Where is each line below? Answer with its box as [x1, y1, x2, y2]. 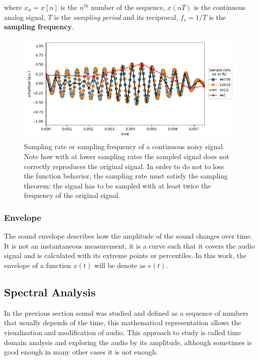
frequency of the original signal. [24, 190, 121, 200]
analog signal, [4, 11, 46, 22]
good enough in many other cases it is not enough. [4, 347, 158, 357]
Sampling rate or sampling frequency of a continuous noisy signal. [24, 141, 225, 152]
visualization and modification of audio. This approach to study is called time [4, 327, 241, 338]
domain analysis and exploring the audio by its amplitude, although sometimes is [4, 337, 252, 347]
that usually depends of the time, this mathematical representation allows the [4, 317, 242, 328]
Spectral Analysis [4, 284, 96, 300]
